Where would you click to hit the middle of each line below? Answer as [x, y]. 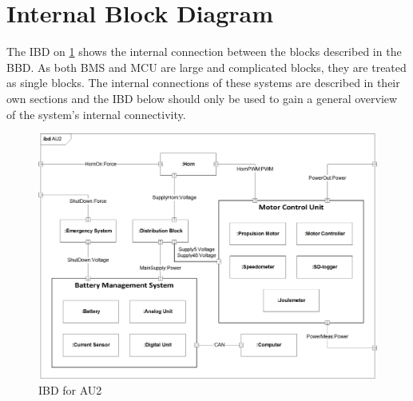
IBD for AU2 [70, 389]
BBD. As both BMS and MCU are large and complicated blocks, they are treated [206, 67]
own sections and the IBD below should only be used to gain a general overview [202, 98]
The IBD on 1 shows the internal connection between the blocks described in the [204, 52]
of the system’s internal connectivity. [96, 114]
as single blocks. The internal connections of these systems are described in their [203, 83]
